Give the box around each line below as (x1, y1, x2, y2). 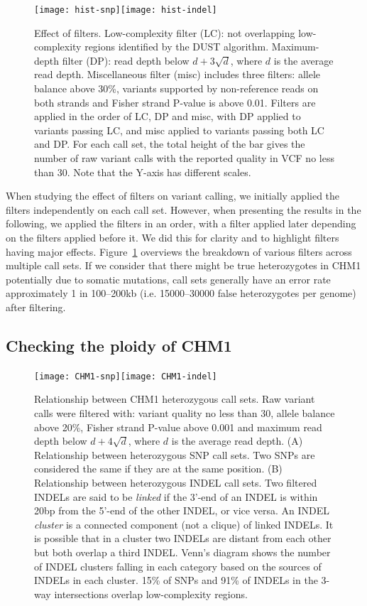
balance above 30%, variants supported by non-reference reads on (34, 81, 319, 96)
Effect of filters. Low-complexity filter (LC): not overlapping (34, 25, 295, 40)
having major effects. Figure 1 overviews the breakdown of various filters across (6, 244, 352, 259)
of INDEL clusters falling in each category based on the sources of (34, 558, 322, 573)
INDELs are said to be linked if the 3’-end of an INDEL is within (34, 489, 318, 504)
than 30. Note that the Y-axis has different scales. (34, 164, 251, 179)
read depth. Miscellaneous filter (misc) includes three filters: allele (34, 67, 321, 82)
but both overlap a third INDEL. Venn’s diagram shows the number (34, 544, 331, 559)
